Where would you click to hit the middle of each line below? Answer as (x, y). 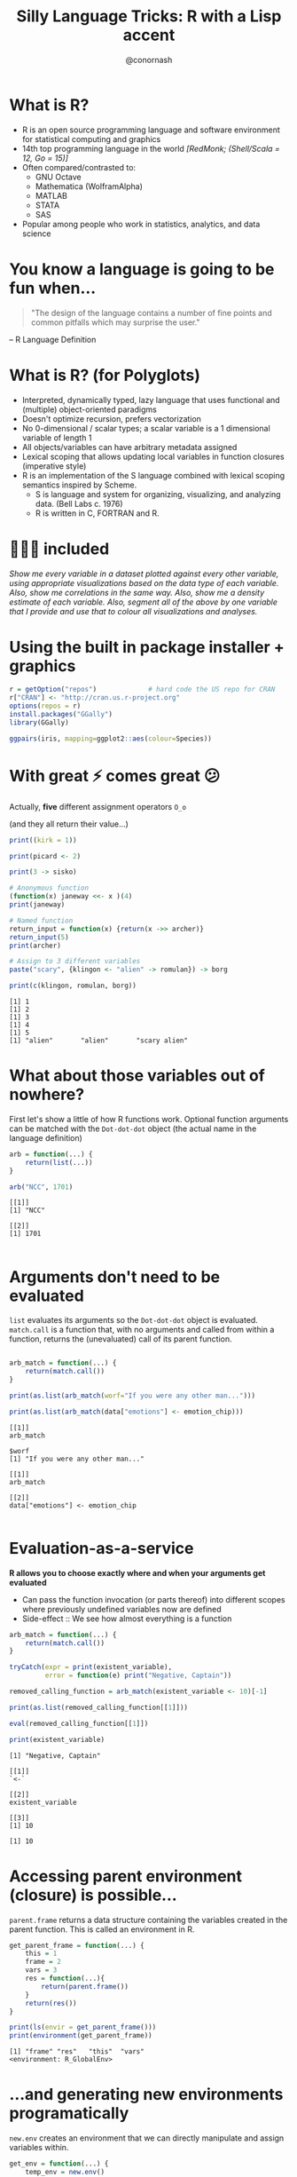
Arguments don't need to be (114, 1277)
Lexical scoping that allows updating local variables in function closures (153, 456)
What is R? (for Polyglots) (105, 375)
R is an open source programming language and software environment (151, 130)
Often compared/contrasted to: (78, 167)
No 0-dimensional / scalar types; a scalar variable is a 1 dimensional (146, 428)
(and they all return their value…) (69, 824)
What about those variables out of (137, 1076)
